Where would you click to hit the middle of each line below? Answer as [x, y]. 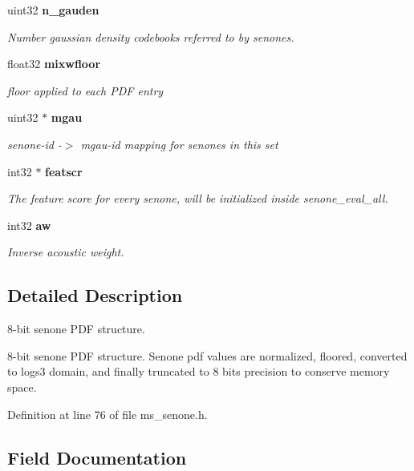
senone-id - [34, 144]
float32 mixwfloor [54, 64]
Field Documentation [97, 457]
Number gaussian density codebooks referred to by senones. [151, 36]
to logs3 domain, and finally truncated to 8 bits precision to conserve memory [199, 371]
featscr [64, 171]
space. [22, 386]
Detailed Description [95, 295]
